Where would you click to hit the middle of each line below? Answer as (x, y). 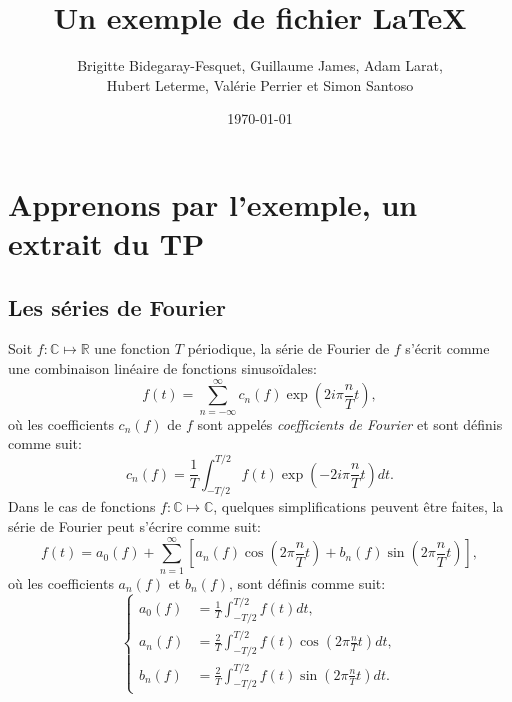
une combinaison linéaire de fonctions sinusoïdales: (162, 368)
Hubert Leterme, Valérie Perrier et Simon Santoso (260, 84)
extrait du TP (106, 243)
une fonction (132, 348)
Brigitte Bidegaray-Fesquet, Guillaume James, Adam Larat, (260, 65)
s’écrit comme (447, 348)
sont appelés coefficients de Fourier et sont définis (350, 423)
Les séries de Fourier (117, 306)
